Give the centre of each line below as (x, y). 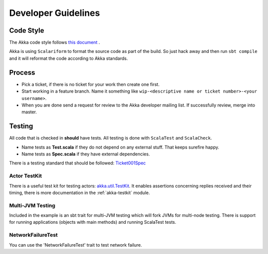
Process (22, 73)
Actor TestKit (26, 176)
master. (29, 112)
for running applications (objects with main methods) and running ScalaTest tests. (93, 222)
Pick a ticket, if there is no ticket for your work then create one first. (91, 84)
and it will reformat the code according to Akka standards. (68, 58)
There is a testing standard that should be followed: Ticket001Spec (77, 163)
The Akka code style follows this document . (55, 43)
